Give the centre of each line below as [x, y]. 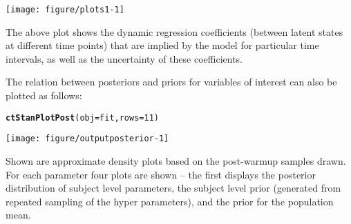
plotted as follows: [44, 95]
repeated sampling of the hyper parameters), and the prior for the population [170, 201]
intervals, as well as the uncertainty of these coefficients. [124, 58]
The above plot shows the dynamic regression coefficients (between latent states [174, 31]
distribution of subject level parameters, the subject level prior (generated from [173, 188]
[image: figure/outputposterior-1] [87, 139]
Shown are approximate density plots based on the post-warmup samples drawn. [176, 160]
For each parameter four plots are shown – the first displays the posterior [161, 174]
